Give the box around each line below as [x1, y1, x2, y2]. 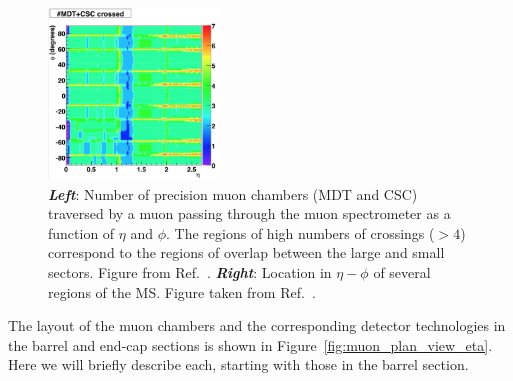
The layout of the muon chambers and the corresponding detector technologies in [8, 315, 506, 336]
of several [373, 261, 431, 282]
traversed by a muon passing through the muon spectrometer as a [48, 203, 451, 224]
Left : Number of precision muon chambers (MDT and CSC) [48, 183, 418, 204]
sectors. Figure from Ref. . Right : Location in [48, 261, 332, 282]
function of [48, 222, 115, 243]
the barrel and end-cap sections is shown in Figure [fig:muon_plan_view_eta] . [8, 334, 493, 355]
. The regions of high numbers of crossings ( [166, 222, 435, 243]
